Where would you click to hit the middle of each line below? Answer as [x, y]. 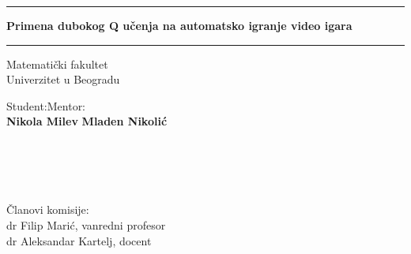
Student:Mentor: [46, 105]
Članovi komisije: [48, 209]
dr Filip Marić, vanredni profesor [86, 224]
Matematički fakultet [57, 64]
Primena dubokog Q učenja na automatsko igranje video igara [179, 25]
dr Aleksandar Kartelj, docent [79, 240]
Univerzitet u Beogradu [63, 79]
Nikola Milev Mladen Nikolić [87, 121]
